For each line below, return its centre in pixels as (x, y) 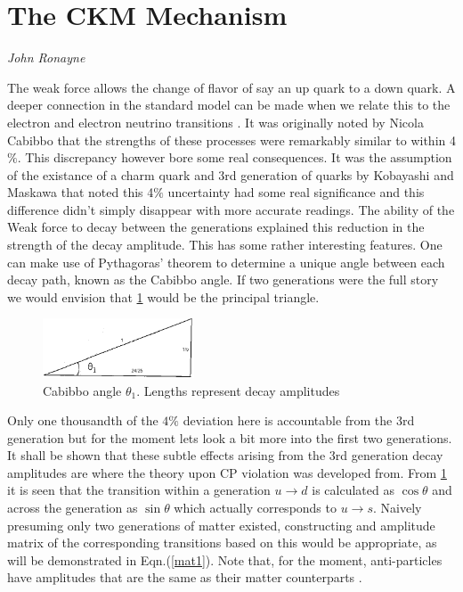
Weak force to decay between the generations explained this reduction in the (216, 227)
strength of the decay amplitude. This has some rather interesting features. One (225, 245)
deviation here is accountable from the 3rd (299, 420)
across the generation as (73, 508)
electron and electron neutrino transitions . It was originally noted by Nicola (215, 122)
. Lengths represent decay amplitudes (238, 390)
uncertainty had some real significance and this (296, 192)
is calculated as (353, 490)
